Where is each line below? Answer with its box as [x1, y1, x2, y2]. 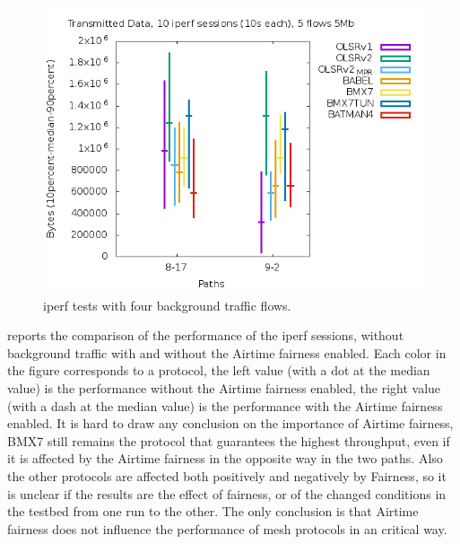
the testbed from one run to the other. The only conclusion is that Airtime [7, 502, 419, 521]
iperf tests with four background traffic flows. [43, 295, 291, 314]
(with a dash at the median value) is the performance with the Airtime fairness [7, 396, 443, 415]
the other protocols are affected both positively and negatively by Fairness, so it [7, 466, 447, 485]
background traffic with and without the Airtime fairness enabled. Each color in [7, 343, 447, 362]
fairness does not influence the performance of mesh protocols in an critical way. [7, 519, 447, 538]
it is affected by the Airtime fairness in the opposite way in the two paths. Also [7, 449, 443, 468]
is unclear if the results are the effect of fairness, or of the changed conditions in [7, 484, 447, 503]
